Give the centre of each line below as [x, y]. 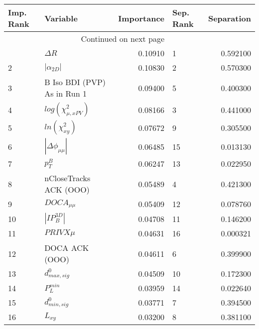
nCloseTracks [67, 178]
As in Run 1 [65, 93]
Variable [61, 18]
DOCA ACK [67, 248]
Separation [229, 18]
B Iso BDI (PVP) [75, 82]
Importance [141, 18]
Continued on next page [123, 39]
